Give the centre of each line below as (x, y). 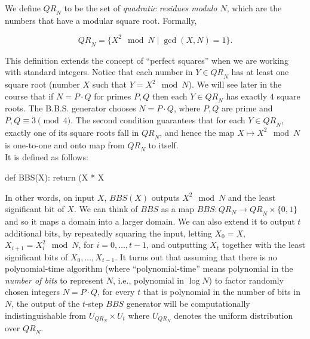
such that (109, 84)
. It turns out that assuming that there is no (196, 256)
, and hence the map (197, 132)
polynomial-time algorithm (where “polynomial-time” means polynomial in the (149, 268)
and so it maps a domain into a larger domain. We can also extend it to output (150, 221)
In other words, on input (50, 197)
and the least (252, 197)
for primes (113, 96)
